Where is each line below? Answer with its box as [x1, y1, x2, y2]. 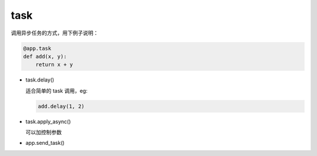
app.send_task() [25, 140, 65, 147]
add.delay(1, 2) [38, 103, 85, 110]
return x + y [35, 62, 73, 68]
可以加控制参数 [25, 129, 62, 136]
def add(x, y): [23, 53, 67, 60]
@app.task [23, 45, 52, 52]
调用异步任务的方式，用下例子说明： [11, 29, 99, 36]
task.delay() [25, 76, 55, 83]
